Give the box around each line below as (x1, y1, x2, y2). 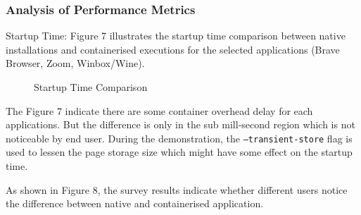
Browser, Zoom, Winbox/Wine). (6, 56, 145, 70)
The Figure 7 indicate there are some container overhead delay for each (6, 103, 313, 118)
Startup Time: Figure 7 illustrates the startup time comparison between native (6, 28, 346, 43)
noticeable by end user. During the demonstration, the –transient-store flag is (6, 130, 353, 145)
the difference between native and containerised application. (6, 196, 264, 211)
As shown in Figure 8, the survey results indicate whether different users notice (6, 182, 348, 197)
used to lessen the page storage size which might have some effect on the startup (6, 145, 353, 159)
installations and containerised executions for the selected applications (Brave (6, 42, 340, 56)
